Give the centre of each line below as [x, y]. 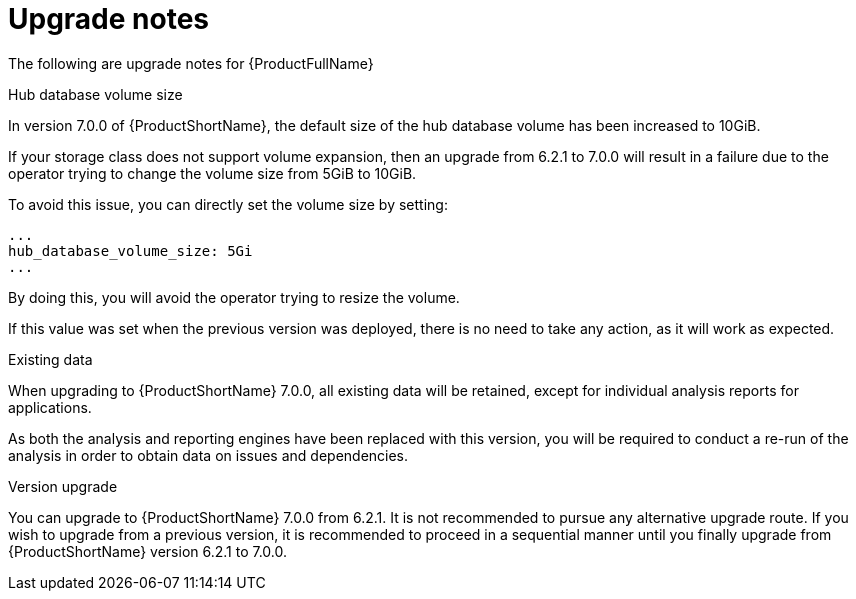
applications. [50, 407]
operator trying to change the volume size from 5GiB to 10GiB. [212, 173]
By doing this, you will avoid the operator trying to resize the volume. [234, 297]
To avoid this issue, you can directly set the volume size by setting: [228, 204]
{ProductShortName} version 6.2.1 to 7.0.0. [148, 551]
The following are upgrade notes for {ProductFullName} [191, 63]
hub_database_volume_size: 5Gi [130, 250]
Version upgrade [63, 486]
